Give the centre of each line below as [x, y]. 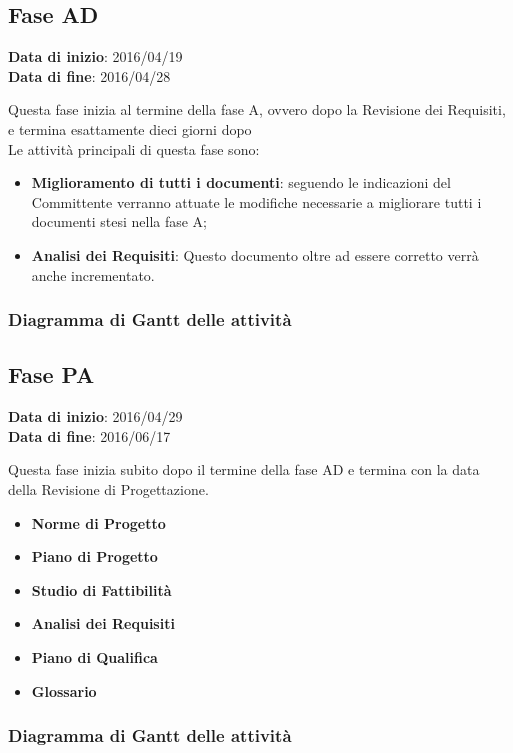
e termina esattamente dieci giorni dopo [130, 128]
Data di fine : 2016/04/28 [89, 75]
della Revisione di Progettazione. [108, 488]
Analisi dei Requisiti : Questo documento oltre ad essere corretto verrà [255, 254]
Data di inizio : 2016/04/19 [95, 56]
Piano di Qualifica [94, 656]
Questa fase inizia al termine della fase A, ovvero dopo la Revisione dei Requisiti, [257, 109]
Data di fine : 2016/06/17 [89, 435]
